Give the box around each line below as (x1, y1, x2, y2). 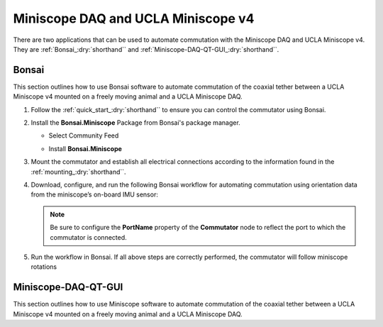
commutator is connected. (50, 233, 127, 241)
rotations (30, 262, 57, 271)
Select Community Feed (48, 131, 119, 140)
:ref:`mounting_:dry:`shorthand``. (30, 167, 127, 176)
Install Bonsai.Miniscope (48, 144, 122, 153)
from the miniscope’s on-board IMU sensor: (30, 190, 159, 199)
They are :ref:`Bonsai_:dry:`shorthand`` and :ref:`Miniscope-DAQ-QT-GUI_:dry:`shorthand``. (13, 45, 279, 53)
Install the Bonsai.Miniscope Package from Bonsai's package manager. (30, 118, 240, 127)
